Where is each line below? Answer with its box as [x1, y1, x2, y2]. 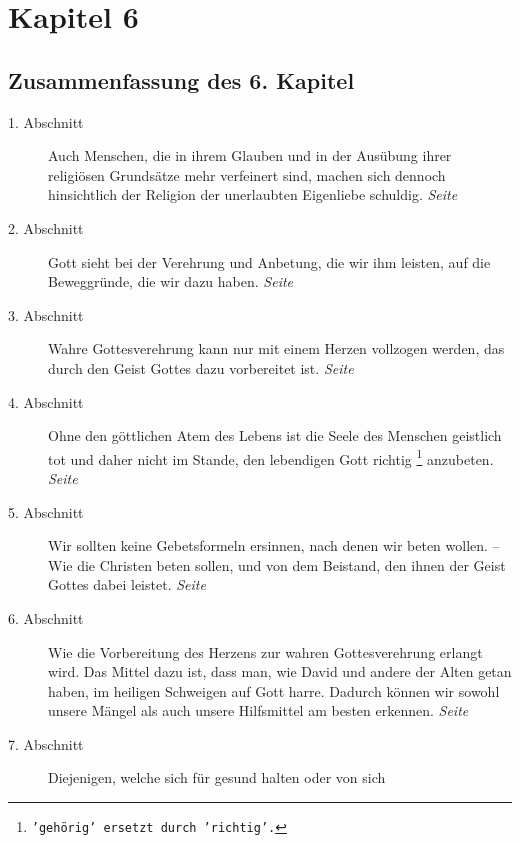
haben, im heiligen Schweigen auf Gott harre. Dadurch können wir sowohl [48, 680, 500, 701]
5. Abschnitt [8, 501, 84, 522]
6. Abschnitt [8, 607, 84, 628]
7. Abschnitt [8, 733, 84, 754]
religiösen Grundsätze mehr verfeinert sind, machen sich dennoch [48, 164, 446, 185]
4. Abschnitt [8, 391, 84, 412]
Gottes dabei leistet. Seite [48, 574, 206, 595]
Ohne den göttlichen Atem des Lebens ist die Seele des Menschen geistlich [48, 425, 502, 446]
